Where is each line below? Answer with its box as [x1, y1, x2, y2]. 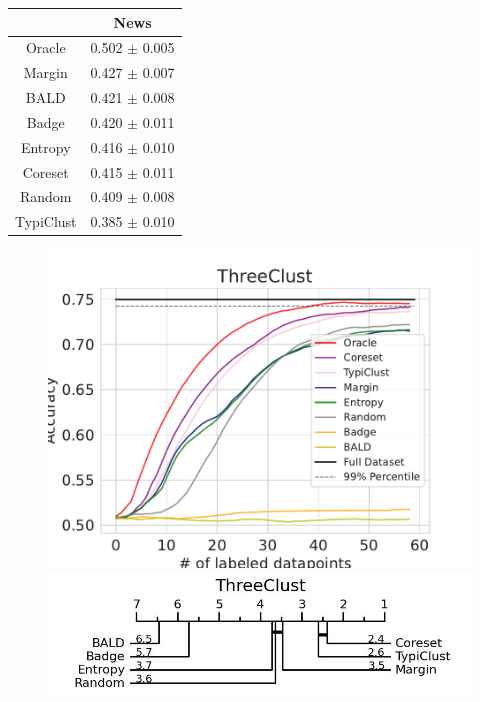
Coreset [22, 161, 69, 182]
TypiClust [15, 211, 77, 232]
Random [19, 186, 72, 207]
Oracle [25, 37, 66, 58]
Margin [23, 62, 68, 83]
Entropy [20, 136, 71, 157]
